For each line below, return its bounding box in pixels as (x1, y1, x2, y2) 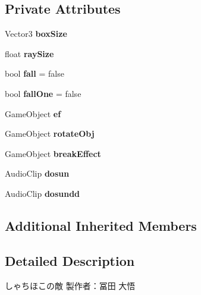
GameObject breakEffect (5, 147, 101, 159)
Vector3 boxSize (5, 27, 67, 40)
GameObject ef (5, 107, 61, 120)
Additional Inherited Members (5, 216, 197, 234)
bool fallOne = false (5, 87, 81, 99)
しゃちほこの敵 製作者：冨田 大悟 (5, 279, 136, 291)
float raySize (5, 47, 54, 59)
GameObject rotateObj (5, 127, 95, 140)
